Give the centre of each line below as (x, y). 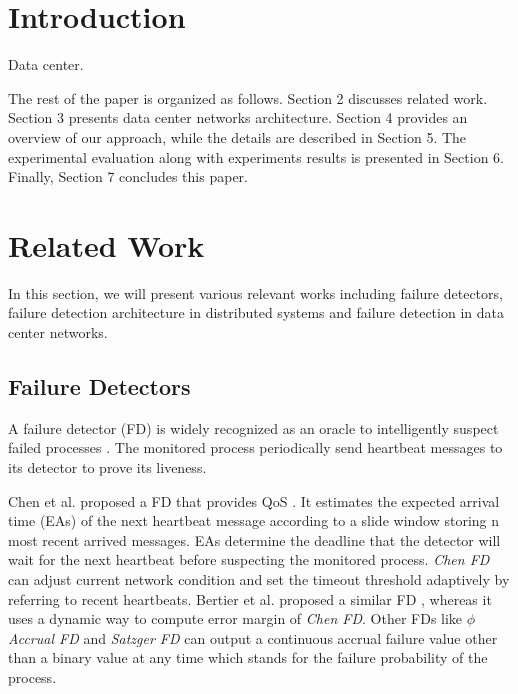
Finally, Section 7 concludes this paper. (128, 176)
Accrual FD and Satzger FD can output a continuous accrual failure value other (253, 637)
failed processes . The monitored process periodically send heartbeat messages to (255, 447)
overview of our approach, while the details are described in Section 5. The (237, 136)
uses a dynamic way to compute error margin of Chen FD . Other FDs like (235, 618)
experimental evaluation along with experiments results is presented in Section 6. (256, 156)
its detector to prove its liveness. (107, 466)
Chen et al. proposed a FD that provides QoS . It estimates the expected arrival (254, 500)
